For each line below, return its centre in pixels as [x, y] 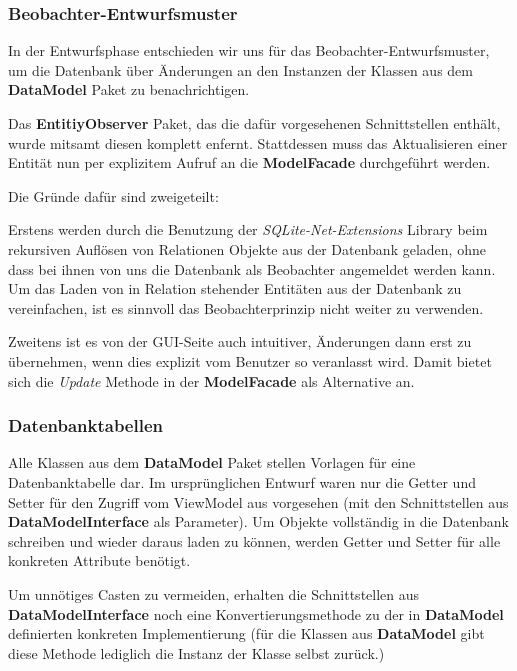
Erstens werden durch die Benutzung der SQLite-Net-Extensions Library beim [248, 229]
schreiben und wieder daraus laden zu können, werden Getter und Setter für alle [254, 540]
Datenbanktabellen [85, 425]
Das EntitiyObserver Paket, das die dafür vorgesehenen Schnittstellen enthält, [254, 123]
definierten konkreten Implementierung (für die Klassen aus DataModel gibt [246, 633]
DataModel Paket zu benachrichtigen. [129, 89]
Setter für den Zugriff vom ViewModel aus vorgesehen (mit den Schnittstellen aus [258, 501]
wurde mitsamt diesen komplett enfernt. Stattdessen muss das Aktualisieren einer [258, 142]
